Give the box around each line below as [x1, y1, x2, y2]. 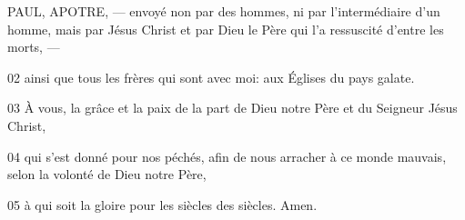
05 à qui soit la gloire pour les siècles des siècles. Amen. [7, 195, 318, 214]
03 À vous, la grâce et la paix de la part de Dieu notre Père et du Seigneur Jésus [7, 98, 458, 117]
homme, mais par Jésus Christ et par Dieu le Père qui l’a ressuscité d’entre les [7, 19, 444, 38]
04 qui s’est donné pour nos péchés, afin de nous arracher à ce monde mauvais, [7, 146, 447, 165]
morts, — [7, 37, 60, 56]
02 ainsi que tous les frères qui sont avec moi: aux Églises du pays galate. [7, 67, 415, 86]
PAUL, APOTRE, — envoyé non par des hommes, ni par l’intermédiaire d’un [7, 2, 440, 20]
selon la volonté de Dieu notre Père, [7, 165, 207, 184]
